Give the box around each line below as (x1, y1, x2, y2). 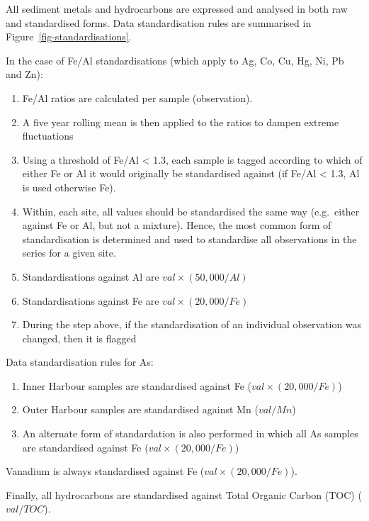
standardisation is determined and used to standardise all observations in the (22, 231, 357, 246)
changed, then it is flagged (22, 330, 137, 345)
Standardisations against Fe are (22, 293, 159, 308)
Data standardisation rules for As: (6, 354, 154, 369)
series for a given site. (22, 245, 116, 260)
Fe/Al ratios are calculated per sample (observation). (22, 90, 253, 105)
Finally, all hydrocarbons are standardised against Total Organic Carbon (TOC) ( (6, 487, 362, 502)
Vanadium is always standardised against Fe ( (6, 464, 205, 478)
